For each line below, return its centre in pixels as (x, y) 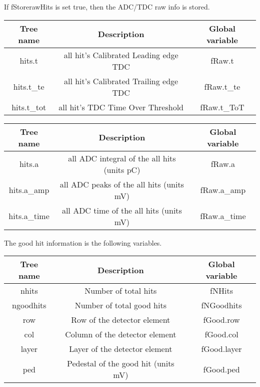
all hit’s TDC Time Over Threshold (121, 107)
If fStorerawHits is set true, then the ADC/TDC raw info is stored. (107, 7)
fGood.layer (221, 349)
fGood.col (221, 334)
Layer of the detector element (121, 349)
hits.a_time (29, 216)
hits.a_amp (29, 190)
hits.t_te (29, 87)
